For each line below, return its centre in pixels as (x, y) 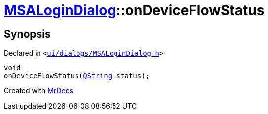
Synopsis (27, 34)
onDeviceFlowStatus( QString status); (77, 76)
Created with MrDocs (39, 91)
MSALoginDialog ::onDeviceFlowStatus (134, 10)
